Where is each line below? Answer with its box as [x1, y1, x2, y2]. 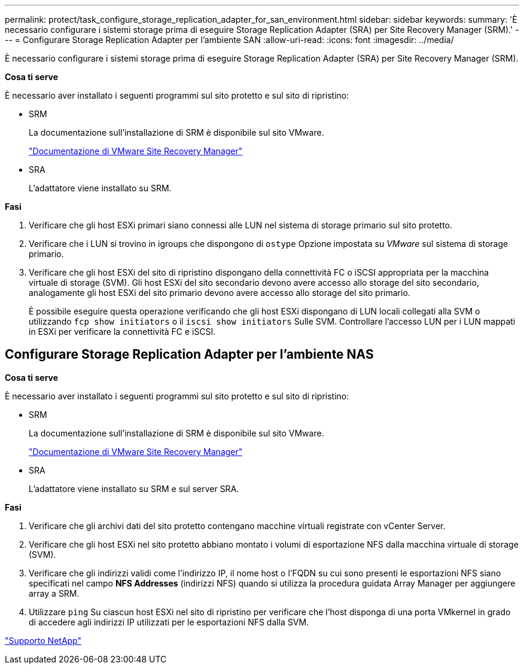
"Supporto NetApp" [5, 635, 81, 646]
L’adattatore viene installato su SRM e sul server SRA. [29, 483, 239, 494]
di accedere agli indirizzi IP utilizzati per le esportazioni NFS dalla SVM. [29, 616, 309, 627]
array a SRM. [29, 588, 80, 598]
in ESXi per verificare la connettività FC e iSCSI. [29, 326, 216, 337]
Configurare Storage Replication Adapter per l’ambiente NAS [5, 347, 374, 362]
